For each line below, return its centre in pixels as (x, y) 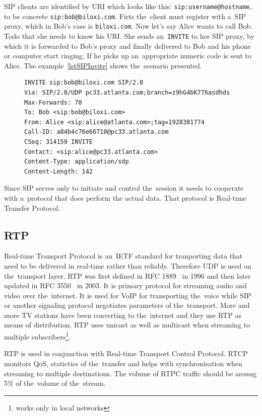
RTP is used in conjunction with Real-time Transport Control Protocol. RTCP (126, 353)
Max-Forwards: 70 (53, 102)
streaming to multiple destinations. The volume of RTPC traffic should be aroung (130, 373)
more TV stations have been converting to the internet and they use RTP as (123, 315)
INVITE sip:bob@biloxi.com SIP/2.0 (84, 83)
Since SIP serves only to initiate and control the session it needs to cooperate (124, 188)
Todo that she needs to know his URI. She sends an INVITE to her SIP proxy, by (129, 35)
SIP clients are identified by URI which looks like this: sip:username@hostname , (128, 6)
